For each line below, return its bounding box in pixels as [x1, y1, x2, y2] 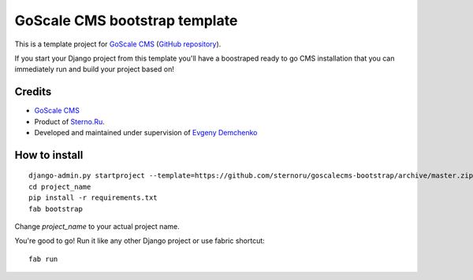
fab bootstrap [28, 204, 83, 213]
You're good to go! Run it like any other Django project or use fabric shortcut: [14, 236, 266, 245]
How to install [14, 148, 84, 161]
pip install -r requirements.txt [28, 193, 158, 202]
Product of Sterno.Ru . [34, 116, 106, 126]
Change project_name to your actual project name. [14, 221, 181, 231]
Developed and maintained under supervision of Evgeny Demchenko [34, 128, 258, 138]
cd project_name [28, 182, 91, 191]
